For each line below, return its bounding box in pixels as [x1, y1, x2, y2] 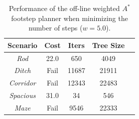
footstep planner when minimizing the [11, 12, 128, 23]
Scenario [8, 39, 38, 50]
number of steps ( [28, 22, 83, 33]
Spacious [9, 90, 36, 100]
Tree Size [92, 39, 125, 50]
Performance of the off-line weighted [9, 3, 120, 13]
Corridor [9, 77, 36, 88]
